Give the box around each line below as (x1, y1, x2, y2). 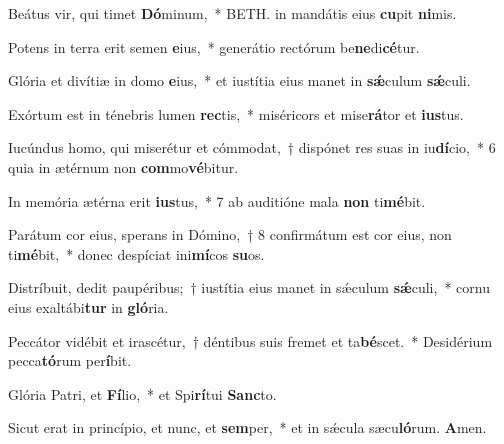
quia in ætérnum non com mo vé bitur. (8, 156, 239, 177)
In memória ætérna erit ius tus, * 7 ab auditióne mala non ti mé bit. (8, 190, 426, 211)
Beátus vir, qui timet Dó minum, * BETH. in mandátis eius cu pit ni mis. (8, 3, 457, 23)
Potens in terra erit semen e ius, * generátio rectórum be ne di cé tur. (8, 36, 420, 57)
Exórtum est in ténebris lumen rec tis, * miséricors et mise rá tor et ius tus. (8, 103, 464, 124)
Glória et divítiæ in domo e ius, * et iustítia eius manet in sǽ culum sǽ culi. (8, 70, 471, 91)
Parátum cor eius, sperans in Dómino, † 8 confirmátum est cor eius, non (8, 224, 452, 245)
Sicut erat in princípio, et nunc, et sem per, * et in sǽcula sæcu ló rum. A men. (8, 417, 487, 438)
